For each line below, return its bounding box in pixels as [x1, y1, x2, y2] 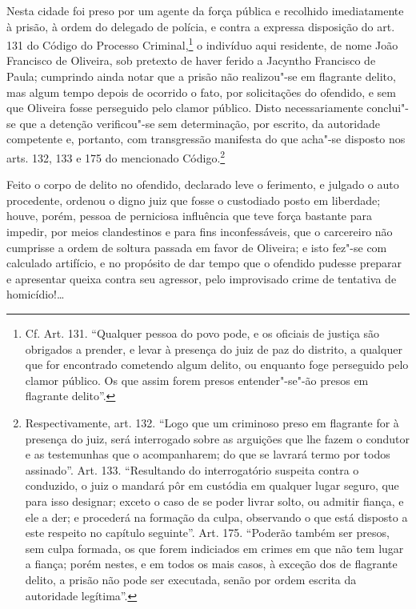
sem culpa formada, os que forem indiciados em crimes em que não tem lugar [25, 539, 404, 556]
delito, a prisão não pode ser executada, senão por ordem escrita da [25, 571, 357, 587]
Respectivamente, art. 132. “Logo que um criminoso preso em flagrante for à [25, 414, 399, 431]
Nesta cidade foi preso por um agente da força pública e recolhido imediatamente [6, 2, 404, 18]
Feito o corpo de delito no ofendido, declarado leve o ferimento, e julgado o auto [6, 176, 399, 193]
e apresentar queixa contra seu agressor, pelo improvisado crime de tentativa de [6, 270, 397, 286]
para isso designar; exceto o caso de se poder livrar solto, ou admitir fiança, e [25, 492, 404, 509]
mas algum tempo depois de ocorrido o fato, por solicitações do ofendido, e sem [6, 83, 396, 100]
